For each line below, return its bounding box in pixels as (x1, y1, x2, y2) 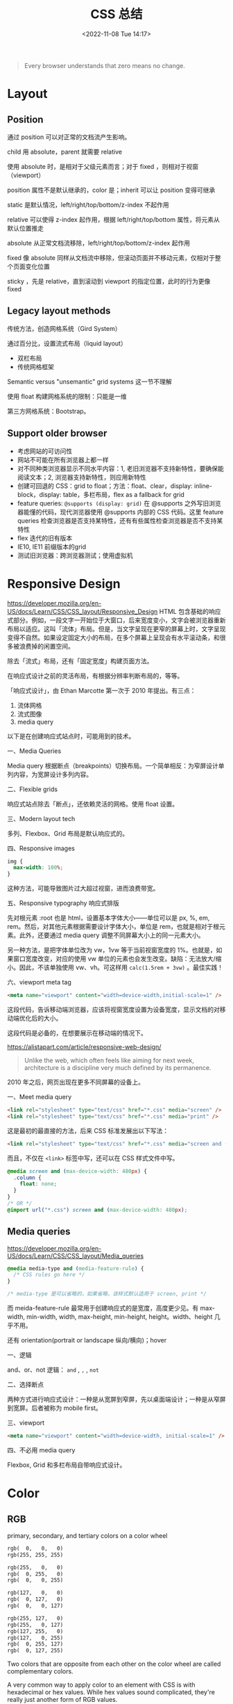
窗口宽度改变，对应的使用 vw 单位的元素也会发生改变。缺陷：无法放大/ (12, 955, 216, 963)
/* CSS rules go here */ (13, 1272, 85, 1279)
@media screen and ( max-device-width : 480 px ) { (7, 1167, 148, 1175)
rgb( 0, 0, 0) (7, 1545, 64, 1552)
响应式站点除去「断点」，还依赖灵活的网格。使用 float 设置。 (7, 800, 179, 808)
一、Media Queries (7, 747, 62, 755)
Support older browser (7, 428, 107, 439)
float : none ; (19, 1180, 58, 1187)
